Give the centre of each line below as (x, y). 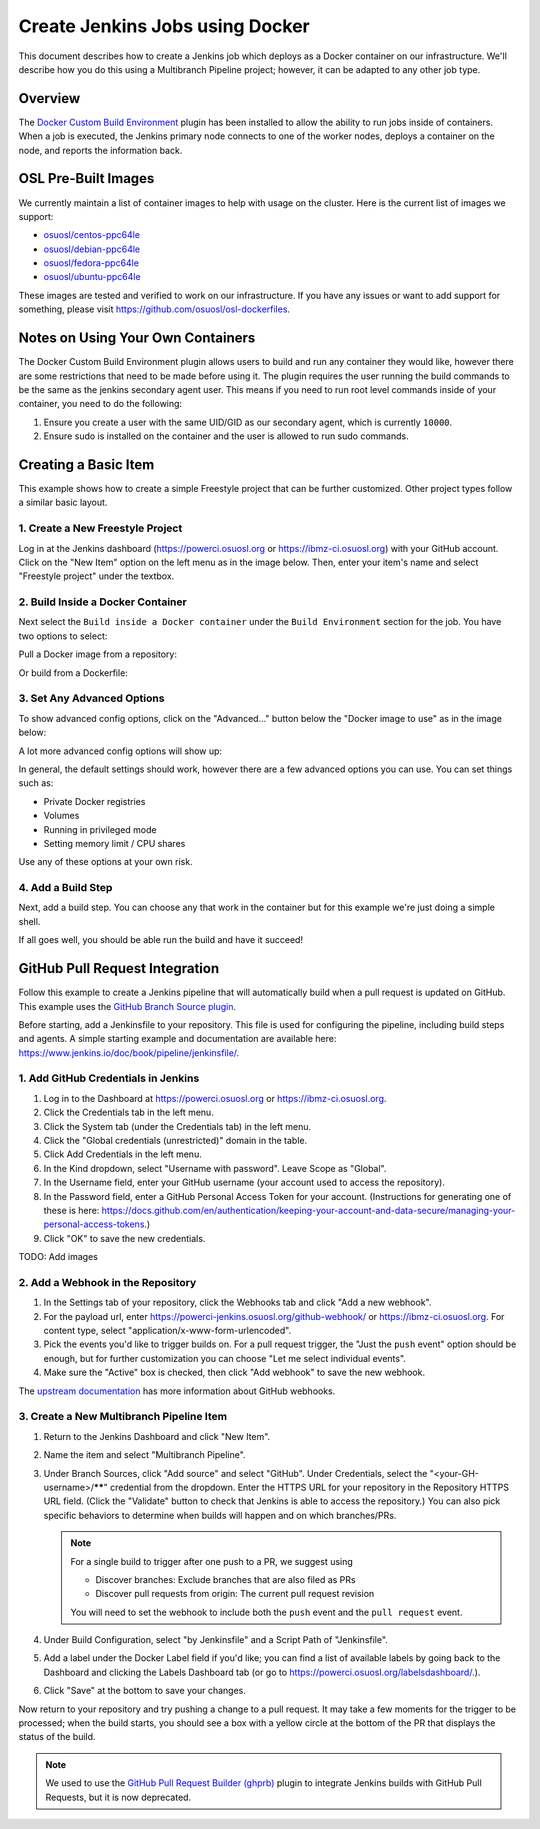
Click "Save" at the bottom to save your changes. (145, 1691)
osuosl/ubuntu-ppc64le (92, 277)
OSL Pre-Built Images (86, 178)
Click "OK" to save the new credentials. (124, 1238)
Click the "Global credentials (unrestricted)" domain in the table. (175, 1141)
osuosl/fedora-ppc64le (91, 263)
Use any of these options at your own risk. (106, 862)
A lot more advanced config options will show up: (120, 751)
